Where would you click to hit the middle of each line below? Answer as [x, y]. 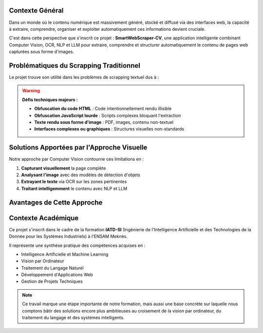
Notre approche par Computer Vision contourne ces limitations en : [76, 159]
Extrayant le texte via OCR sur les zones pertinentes [74, 182]
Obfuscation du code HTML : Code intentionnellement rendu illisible [103, 109]
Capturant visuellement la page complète [64, 168]
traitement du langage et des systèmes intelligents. [73, 318]
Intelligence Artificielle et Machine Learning [65, 254]
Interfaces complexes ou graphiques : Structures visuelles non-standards [109, 129]
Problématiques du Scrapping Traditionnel [75, 65]
